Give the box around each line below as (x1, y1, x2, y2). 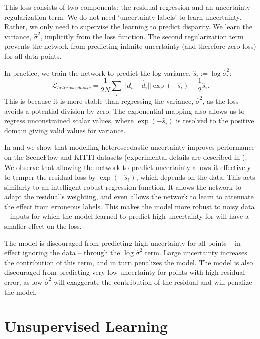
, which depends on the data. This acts (136, 172, 255, 182)
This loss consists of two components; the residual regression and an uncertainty (4, 2, 250, 12)
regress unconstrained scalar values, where (4, 115, 134, 126)
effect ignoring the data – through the (4, 247, 120, 258)
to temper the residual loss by (4, 172, 96, 182)
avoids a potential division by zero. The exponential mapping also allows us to (4, 105, 245, 116)
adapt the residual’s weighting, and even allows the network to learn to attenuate (4, 191, 254, 202)
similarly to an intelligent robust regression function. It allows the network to (4, 181, 242, 192)
